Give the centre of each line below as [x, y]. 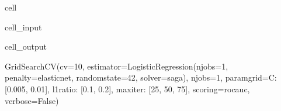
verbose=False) [32, 100]
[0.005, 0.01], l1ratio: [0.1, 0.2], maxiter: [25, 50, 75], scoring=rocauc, [127, 89]
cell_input [23, 27]
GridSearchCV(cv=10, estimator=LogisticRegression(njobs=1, [117, 66]
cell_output [26, 46]
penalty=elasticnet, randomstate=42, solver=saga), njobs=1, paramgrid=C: [141, 77]
